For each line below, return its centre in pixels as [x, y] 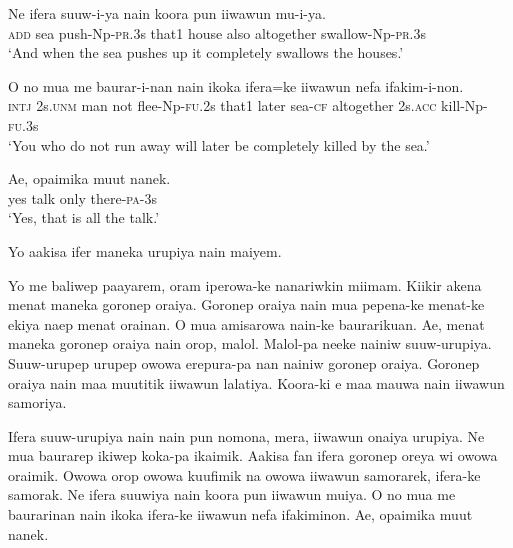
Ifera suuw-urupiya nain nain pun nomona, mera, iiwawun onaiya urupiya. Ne [246, 435]
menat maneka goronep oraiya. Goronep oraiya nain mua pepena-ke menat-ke [246, 304]
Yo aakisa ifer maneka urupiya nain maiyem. [145, 250]
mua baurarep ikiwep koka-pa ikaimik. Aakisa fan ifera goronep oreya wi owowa [253, 455]
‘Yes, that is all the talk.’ [84, 217]
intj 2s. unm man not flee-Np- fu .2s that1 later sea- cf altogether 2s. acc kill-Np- [248, 105]
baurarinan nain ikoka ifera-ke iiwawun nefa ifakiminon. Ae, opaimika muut [240, 514]
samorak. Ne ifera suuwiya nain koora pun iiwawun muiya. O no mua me [232, 494]
